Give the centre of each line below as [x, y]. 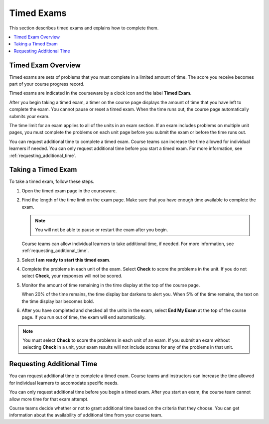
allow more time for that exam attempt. [49, 399]
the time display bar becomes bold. [58, 301]
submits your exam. [29, 116]
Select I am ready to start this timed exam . [66, 260]
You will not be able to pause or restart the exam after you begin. [102, 230]
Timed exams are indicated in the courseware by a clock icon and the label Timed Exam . [100, 93]
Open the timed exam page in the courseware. [69, 191]
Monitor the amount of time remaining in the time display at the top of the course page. [111, 285]
